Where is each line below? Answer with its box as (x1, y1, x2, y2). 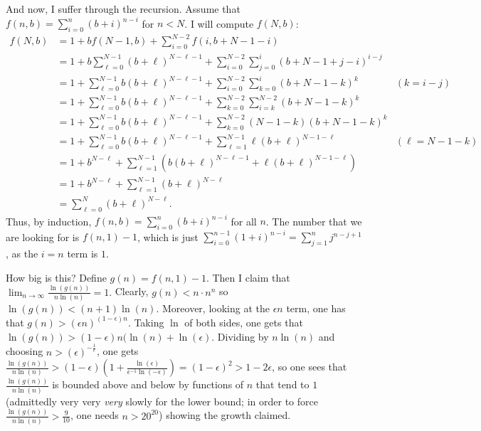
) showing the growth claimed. (159, 408, 291, 422)
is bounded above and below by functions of (52, 377, 244, 392)
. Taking (127, 314, 164, 329)
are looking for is (6, 229, 80, 244)
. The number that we (265, 213, 362, 228)
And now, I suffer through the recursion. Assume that (6, 1, 240, 16)
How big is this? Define (6, 270, 107, 284)
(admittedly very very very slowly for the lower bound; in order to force (6, 393, 318, 408)
